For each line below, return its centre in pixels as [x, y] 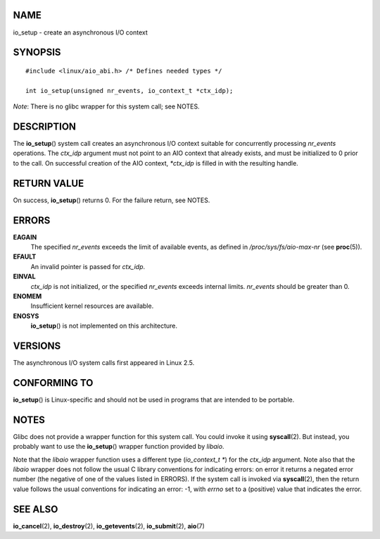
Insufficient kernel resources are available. [92, 306]
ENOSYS [26, 316]
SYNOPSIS [37, 52]
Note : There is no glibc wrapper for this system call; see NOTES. [106, 106]
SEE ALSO [36, 509]
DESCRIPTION [45, 126]
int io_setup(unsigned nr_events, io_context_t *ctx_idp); [129, 91]
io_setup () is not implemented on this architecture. [104, 326]
